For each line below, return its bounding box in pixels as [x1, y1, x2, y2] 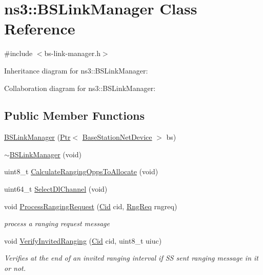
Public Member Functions [4, 107, 145, 123]
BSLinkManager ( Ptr [4, 132, 71, 142]
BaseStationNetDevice [82, 132, 152, 142]
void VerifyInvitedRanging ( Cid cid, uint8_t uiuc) [4, 235, 162, 246]
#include [4, 48, 33, 59]
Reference [4, 18, 75, 39]
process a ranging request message [4, 218, 110, 229]
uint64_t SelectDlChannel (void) [4, 184, 108, 194]
